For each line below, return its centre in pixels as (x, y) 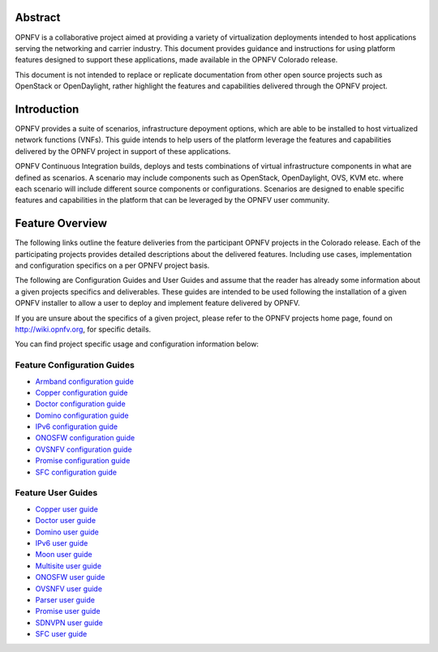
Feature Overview (61, 223)
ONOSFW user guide (70, 577)
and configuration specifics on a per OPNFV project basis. (112, 266)
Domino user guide (67, 532)
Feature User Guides (56, 493)
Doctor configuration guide (80, 404)
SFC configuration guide (76, 472)
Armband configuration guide (84, 381)
